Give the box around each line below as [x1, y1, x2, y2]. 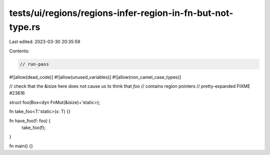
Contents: [9, 48, 29, 54]
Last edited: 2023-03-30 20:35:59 [9, 39, 80, 45]
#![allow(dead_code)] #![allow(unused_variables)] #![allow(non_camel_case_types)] [9, 74, 181, 80]
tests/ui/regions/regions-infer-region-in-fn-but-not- [9, 7, 233, 18]
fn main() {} [9, 143, 33, 149]
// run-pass [19, 61, 49, 67]
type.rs [9, 21, 40, 32]
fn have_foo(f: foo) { [9, 118, 51, 124]
